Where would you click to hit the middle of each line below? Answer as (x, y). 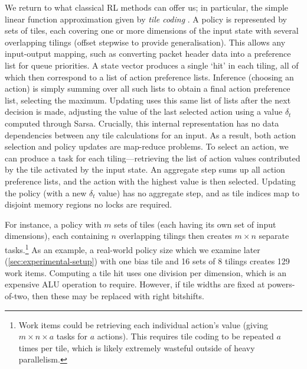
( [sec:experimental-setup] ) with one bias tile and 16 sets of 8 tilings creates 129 (147, 261)
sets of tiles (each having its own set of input (195, 224)
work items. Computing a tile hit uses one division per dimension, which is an (146, 272)
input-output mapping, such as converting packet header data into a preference (148, 54)
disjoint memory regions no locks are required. (89, 204)
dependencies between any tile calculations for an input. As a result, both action (151, 135)
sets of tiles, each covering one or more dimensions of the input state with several (152, 30)
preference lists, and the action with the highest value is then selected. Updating (150, 181)
